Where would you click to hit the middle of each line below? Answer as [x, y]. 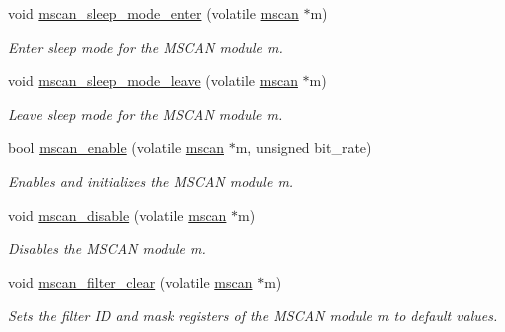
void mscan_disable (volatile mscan [117, 214]
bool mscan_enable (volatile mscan [116, 147]
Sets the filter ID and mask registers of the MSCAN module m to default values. [253, 315]
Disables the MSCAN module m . [107, 248]
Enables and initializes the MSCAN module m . [151, 180]
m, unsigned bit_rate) [303, 147]
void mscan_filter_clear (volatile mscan [130, 281]
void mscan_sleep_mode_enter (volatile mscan [153, 13]
